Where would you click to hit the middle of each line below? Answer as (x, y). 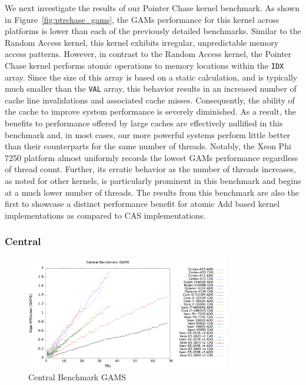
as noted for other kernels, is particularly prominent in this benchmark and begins (153, 181)
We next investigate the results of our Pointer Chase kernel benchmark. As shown (152, 8)
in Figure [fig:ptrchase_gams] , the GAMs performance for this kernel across (142, 19)
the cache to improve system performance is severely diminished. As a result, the (150, 111)
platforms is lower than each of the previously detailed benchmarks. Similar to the (153, 31)
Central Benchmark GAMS (77, 377)
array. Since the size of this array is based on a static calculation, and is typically (151, 77)
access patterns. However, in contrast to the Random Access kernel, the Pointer (148, 54)
